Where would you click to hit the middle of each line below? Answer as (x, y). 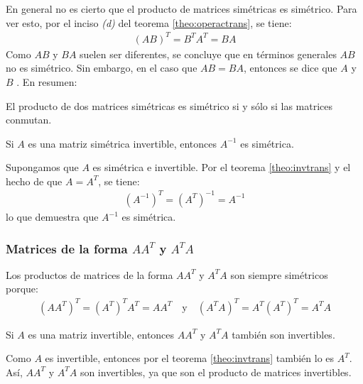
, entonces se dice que (290, 68)
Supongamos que (42, 167)
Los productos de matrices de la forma (90, 274)
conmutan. (29, 120)
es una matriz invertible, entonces (101, 334)
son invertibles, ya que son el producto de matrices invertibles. (216, 372)
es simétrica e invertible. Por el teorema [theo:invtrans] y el (222, 167)
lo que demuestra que (52, 216)
